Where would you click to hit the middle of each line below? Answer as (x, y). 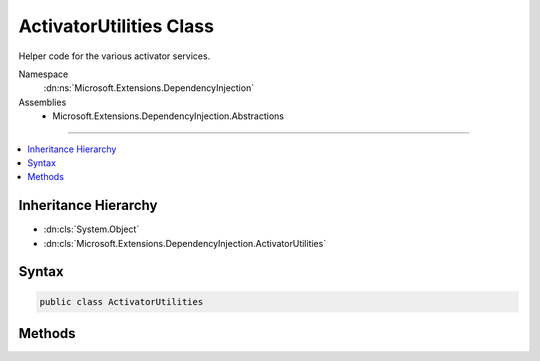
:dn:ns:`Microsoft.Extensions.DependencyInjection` (149, 88)
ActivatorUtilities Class (116, 26)
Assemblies (42, 102)
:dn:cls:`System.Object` (91, 229)
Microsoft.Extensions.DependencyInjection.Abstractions (168, 116)
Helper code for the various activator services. (114, 56)
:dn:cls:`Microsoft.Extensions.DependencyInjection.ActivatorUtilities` (185, 243)
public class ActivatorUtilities (121, 301)
